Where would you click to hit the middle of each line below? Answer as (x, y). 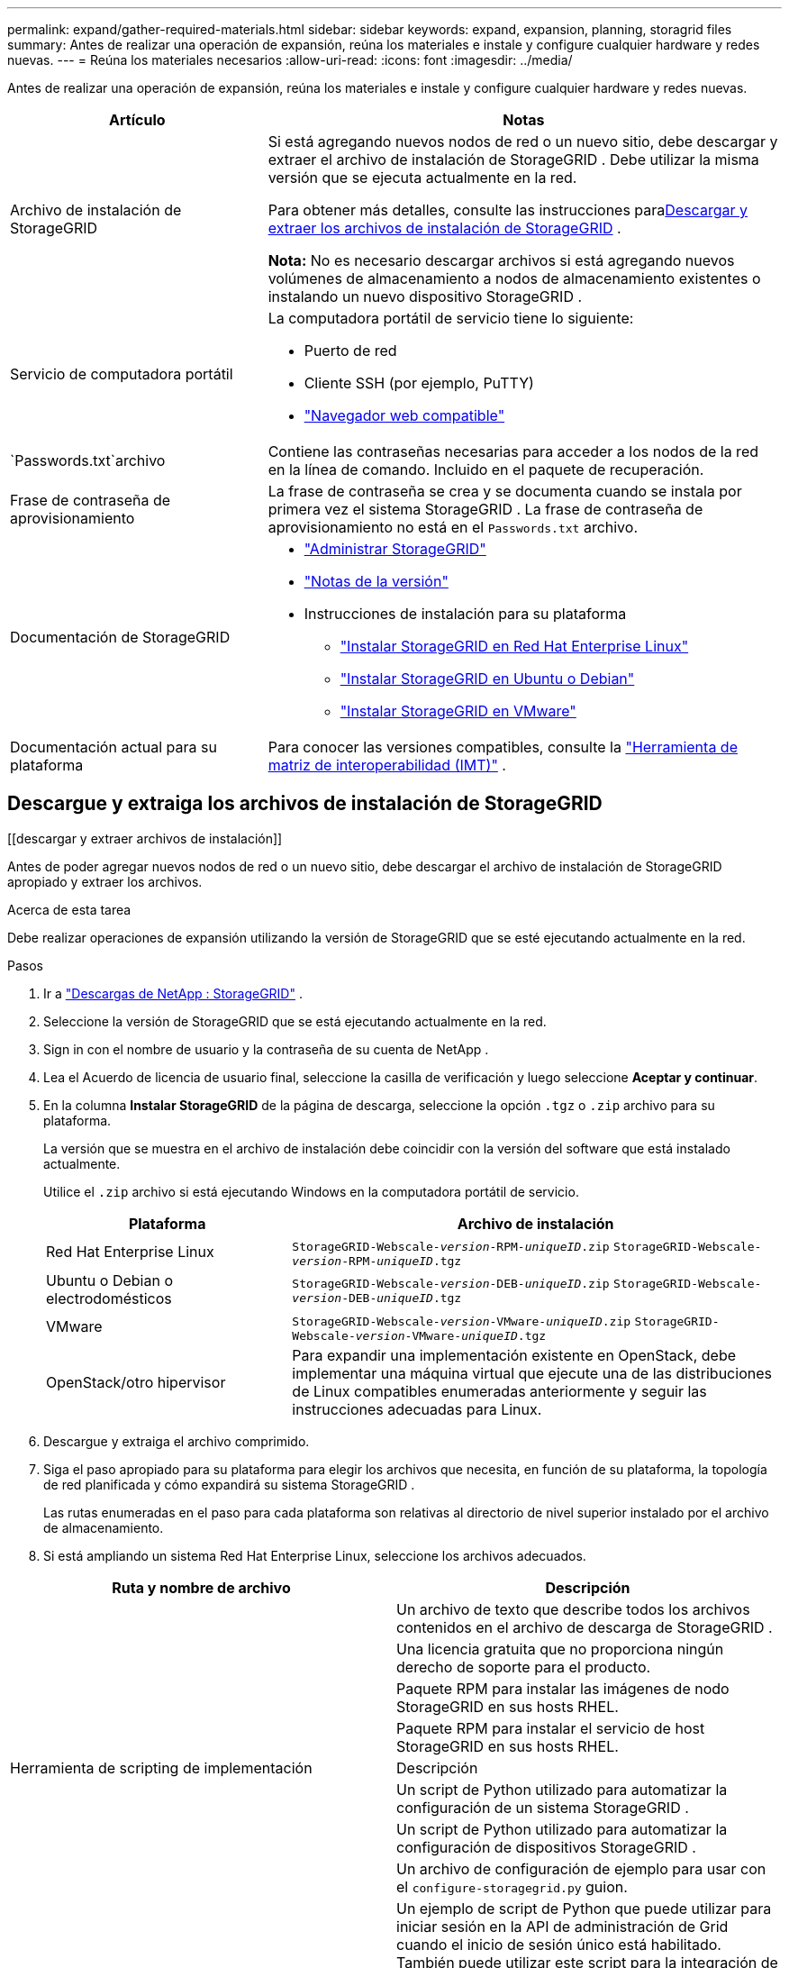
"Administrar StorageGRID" (395, 549)
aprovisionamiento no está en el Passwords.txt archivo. (453, 527)
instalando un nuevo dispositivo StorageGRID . (425, 296)
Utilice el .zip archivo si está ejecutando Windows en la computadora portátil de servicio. (311, 1191)
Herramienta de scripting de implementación (161, 1768)
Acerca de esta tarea (69, 909)
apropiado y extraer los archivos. (105, 881)
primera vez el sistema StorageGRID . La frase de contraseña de (485, 509)
